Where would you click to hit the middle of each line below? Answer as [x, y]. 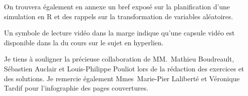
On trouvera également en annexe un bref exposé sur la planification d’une [117, 6]
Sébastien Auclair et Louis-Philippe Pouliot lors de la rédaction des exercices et [124, 68]
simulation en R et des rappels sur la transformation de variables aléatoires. [119, 16]
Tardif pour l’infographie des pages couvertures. [76, 88]
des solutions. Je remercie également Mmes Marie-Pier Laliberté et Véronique [122, 78]
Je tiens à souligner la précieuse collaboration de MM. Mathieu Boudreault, [119, 59]
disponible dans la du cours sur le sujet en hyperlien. [84, 42]
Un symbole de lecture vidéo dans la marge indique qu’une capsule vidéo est [120, 33]
